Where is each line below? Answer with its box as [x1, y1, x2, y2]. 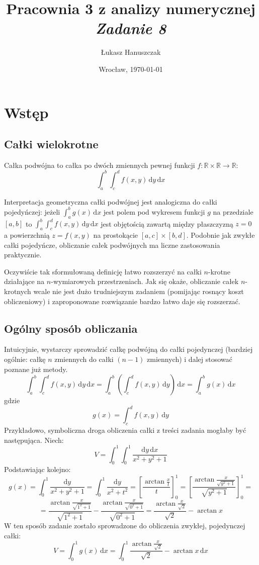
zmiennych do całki [54, 353, 114, 364]
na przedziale [213, 206, 253, 217]
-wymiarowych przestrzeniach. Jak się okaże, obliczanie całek [51, 276, 239, 287]
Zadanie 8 [95, 18, 166, 39]
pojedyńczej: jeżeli [4, 206, 60, 217]
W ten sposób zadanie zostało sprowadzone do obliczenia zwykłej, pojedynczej [4, 520, 245, 531]
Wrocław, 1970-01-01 [99, 63, 163, 74]
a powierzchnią [4, 229, 50, 240]
